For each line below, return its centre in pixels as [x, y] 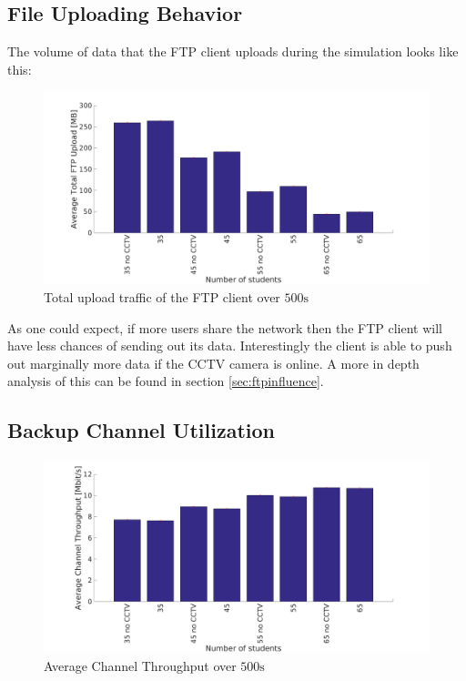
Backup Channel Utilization [141, 430]
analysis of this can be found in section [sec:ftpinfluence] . [166, 381]
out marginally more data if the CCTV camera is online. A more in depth [213, 363]
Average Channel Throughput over [140, 665]
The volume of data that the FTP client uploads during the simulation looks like [233, 51]
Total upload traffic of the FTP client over [162, 296]
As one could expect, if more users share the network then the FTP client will [225, 327]
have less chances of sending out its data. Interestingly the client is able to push [230, 346]
